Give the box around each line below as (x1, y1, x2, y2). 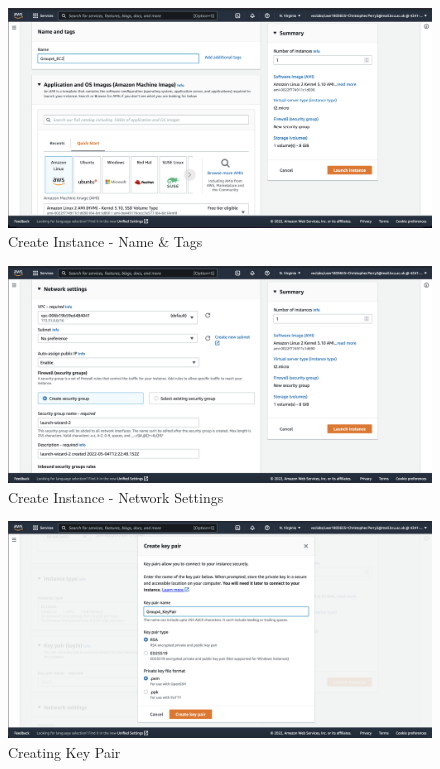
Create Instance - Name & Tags (8, 231, 203, 252)
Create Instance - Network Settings (8, 486, 224, 507)
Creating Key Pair (8, 741, 121, 762)
